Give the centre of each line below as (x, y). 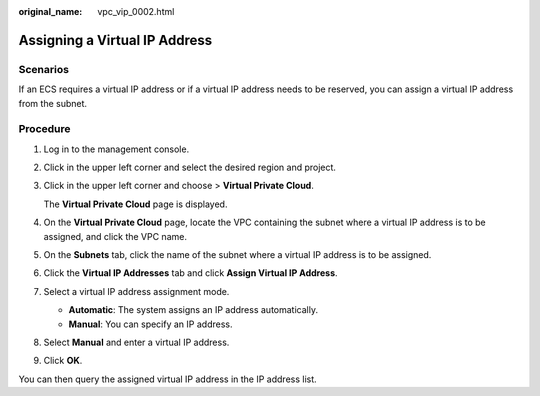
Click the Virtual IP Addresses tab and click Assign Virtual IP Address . (191, 273)
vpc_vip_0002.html (136, 11)
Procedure (44, 129)
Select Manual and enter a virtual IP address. (136, 342)
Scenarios (44, 69)
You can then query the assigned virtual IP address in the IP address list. (167, 379)
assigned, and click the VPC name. (115, 236)
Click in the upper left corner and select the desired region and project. (190, 167)
